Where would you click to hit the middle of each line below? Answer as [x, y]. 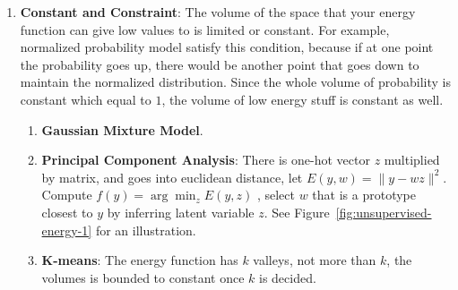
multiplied [412, 160]
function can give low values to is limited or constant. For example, [205, 29]
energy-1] [67, 230]
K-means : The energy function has [140, 260]
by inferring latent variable [181, 212]
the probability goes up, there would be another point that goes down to [220, 64]
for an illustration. [146, 230]
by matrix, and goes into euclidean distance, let [172, 177]
